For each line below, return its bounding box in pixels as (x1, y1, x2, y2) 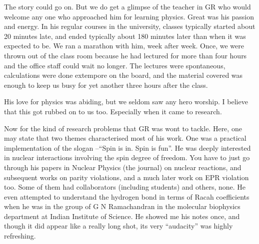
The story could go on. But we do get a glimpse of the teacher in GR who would (4, 1, 251, 11)
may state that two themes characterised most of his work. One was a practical (4, 133, 246, 143)
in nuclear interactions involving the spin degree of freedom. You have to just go (4, 152, 250, 163)
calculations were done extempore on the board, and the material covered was (4, 70, 243, 80)
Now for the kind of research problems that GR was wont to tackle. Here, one (4, 123, 242, 133)
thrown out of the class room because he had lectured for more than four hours (4, 50, 247, 60)
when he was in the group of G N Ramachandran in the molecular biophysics (4, 201, 240, 212)
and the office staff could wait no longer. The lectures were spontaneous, (4, 60, 225, 70)
